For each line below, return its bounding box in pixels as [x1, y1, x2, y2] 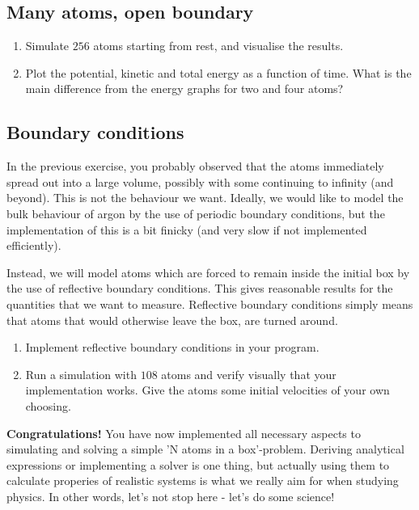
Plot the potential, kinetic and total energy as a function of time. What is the [25, 64, 412, 81]
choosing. [25, 397, 71, 414]
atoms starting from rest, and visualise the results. [93, 37, 344, 54]
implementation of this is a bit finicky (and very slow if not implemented [6, 221, 367, 238]
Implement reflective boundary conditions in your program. [25, 339, 320, 356]
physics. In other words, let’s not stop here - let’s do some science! [6, 487, 335, 504]
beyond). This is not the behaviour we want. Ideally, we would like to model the [6, 189, 404, 206]
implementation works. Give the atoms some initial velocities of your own [25, 381, 390, 398]
